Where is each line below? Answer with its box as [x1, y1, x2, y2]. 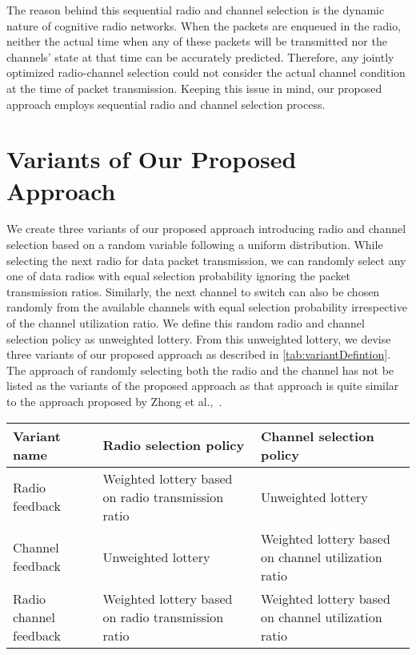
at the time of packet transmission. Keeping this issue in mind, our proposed [6, 79, 382, 96]
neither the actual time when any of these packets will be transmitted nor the [6, 33, 387, 50]
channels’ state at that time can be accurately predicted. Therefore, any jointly [6, 48, 394, 65]
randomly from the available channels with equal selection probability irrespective [6, 299, 407, 315]
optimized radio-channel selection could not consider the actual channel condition [6, 64, 406, 81]
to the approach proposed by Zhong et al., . [6, 393, 222, 409]
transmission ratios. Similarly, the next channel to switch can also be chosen [6, 283, 380, 299]
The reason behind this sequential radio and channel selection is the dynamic [6, 2, 385, 18]
